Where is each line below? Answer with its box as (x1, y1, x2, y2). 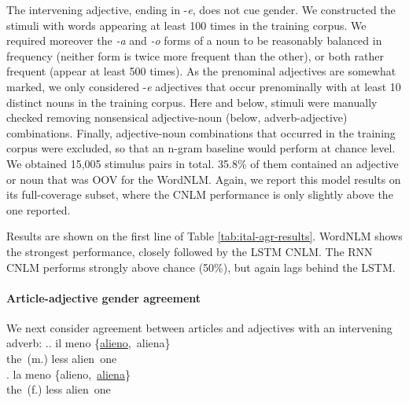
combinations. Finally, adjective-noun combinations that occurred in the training (6, 124, 396, 141)
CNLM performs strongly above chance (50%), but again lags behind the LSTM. (6, 258, 396, 275)
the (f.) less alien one (6, 381, 111, 398)
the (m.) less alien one (6, 350, 117, 367)
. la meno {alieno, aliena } (6, 365, 131, 382)
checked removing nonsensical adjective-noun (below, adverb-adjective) (6, 109, 348, 126)
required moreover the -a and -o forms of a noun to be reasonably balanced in (6, 32, 382, 49)
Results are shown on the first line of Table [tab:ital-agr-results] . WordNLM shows (6, 228, 403, 244)
